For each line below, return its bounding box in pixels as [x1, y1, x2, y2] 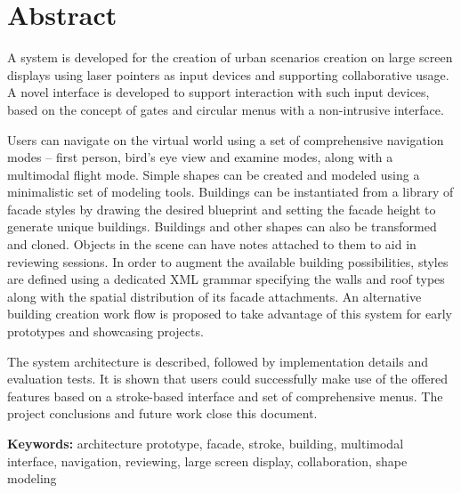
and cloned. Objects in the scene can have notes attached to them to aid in [7, 235, 417, 254]
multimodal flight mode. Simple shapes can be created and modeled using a [7, 165, 420, 183]
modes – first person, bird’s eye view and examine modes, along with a [7, 148, 393, 166]
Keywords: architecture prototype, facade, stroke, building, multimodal [7, 434, 404, 452]
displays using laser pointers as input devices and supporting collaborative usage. [7, 65, 449, 84]
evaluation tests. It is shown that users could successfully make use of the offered [7, 369, 449, 388]
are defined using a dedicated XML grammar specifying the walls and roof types [7, 270, 445, 288]
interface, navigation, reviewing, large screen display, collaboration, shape [7, 451, 408, 470]
